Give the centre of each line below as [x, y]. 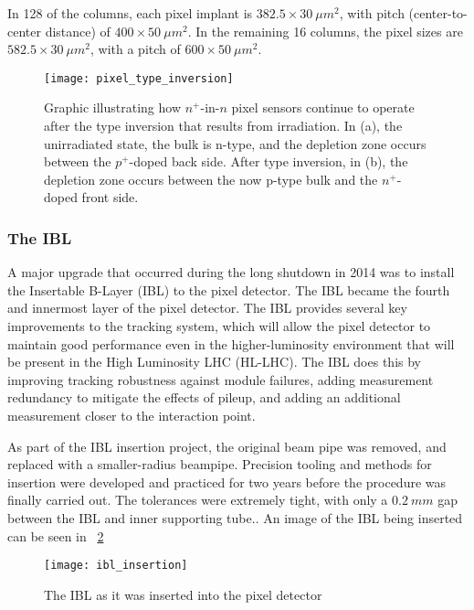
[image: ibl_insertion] [116, 566]
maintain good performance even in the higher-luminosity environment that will [231, 343]
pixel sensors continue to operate [323, 107]
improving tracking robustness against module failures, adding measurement [221, 379]
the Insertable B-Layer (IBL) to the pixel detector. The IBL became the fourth [229, 289]
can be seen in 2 [56, 535]
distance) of [78, 31]
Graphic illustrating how [113, 107]
